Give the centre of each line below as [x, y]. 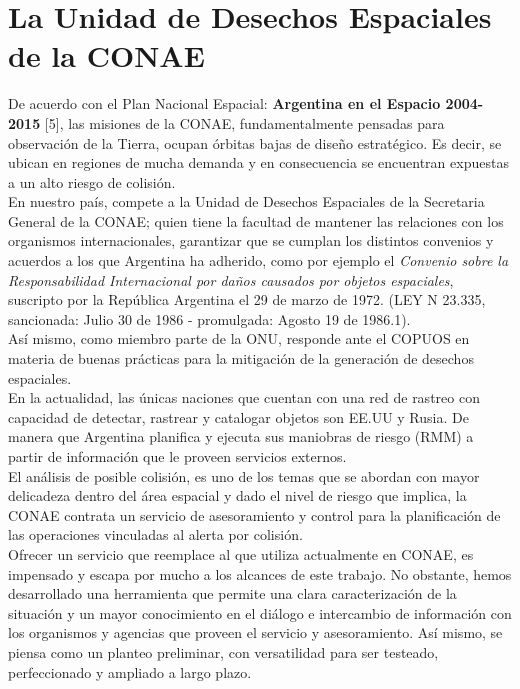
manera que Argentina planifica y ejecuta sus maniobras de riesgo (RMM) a [241, 436]
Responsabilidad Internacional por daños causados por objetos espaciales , [231, 279]
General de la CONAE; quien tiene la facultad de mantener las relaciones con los [256, 220]
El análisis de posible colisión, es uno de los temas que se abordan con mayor [244, 475]
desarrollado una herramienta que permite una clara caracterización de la [232, 593]
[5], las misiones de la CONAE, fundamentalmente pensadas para [244, 122]
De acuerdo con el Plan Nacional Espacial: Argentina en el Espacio [224, 103]
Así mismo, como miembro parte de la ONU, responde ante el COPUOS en [239, 338]
